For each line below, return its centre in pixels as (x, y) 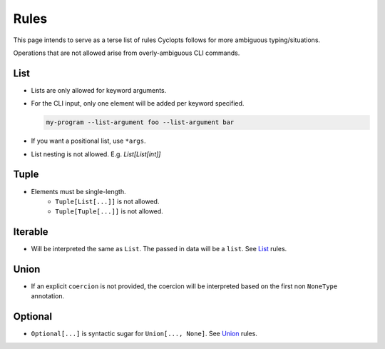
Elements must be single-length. (78, 191)
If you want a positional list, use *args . (88, 141)
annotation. (47, 296)
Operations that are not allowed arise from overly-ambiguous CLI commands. (127, 53)
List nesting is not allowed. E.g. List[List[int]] (96, 154)
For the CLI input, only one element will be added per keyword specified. (138, 103)
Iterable (31, 232)
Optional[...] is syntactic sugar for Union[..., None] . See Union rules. (144, 334)
